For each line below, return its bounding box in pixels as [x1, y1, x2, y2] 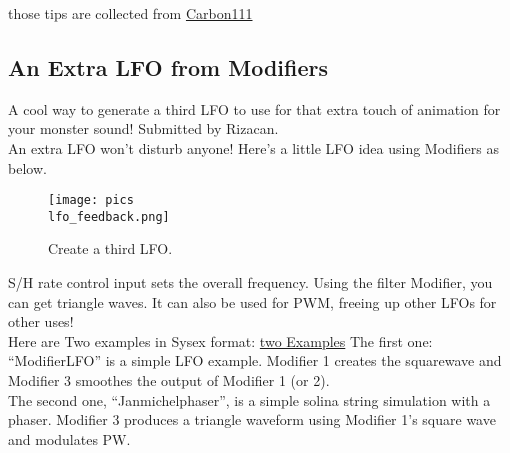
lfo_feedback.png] [48, 209, 170, 224]
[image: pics [48, 193, 134, 208]
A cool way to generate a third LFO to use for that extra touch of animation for [8, 98, 501, 119]
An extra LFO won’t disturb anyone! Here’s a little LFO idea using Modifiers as [8, 137, 499, 158]
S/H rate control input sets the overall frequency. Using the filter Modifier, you [8, 272, 493, 293]
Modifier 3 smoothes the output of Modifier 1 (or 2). [8, 370, 330, 391]
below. [8, 157, 47, 178]
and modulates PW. [8, 428, 131, 449]
